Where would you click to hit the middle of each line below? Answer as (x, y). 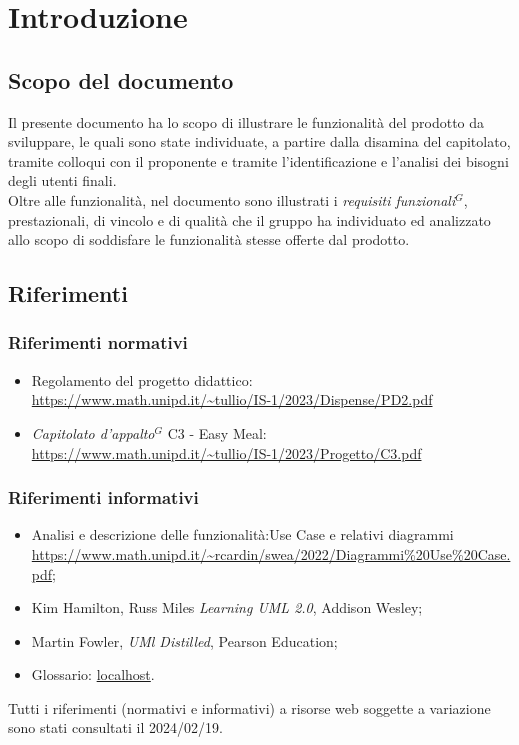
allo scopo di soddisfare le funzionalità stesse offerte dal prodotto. (209, 239)
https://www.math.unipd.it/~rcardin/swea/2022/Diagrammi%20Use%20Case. (271, 553)
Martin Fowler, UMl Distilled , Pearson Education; (184, 640)
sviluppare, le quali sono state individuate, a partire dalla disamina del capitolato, (259, 141)
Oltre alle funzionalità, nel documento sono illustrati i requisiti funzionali (232, 199)
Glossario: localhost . (93, 674)
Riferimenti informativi (103, 497)
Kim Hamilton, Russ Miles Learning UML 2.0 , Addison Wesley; (227, 607)
